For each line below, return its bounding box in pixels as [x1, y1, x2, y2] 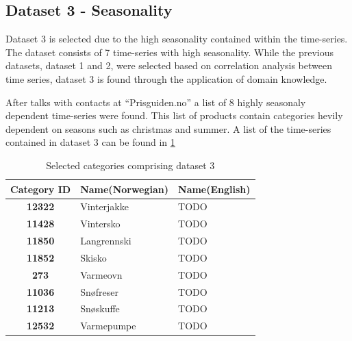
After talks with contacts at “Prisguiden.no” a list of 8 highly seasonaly [5, 94, 306, 109]
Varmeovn [80, 267, 123, 281]
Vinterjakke [80, 199, 129, 214]
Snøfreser [80, 284, 118, 299]
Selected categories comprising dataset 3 [46, 157, 215, 172]
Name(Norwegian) [80, 181, 169, 196]
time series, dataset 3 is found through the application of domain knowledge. [5, 71, 327, 86]
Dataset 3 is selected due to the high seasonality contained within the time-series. [5, 31, 348, 46]
